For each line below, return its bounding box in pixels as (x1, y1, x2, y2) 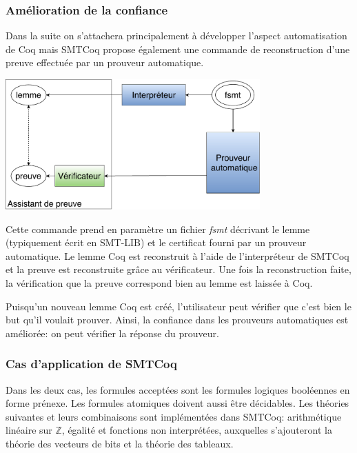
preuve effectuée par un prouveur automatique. (6, 55, 204, 70)
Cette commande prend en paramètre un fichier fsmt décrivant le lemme (6, 221, 310, 236)
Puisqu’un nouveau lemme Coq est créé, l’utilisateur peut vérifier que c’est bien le (6, 299, 351, 313)
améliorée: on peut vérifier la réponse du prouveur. (6, 325, 219, 340)
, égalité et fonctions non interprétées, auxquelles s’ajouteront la (61, 423, 332, 437)
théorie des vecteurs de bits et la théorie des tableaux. (6, 436, 234, 450)
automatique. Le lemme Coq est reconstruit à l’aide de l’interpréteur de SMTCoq (6, 248, 349, 263)
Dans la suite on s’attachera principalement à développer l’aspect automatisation (6, 28, 347, 43)
